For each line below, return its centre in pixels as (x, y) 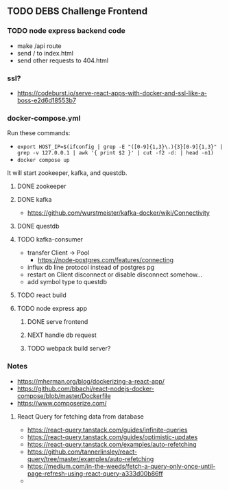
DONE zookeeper (41, 186)
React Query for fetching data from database (80, 416)
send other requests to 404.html (62, 60)
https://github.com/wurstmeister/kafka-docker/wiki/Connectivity (119, 213)
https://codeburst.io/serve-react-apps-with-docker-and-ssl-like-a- (112, 93)
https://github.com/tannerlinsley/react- (82, 452)
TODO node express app (52, 309)
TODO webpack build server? (69, 349)
